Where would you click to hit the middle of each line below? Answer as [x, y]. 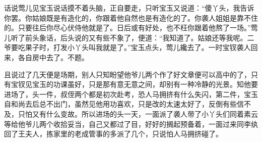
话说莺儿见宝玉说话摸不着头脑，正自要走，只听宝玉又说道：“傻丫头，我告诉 [129, 8]
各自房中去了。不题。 [53, 57]
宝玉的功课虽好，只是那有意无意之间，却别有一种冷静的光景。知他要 [145, 84]
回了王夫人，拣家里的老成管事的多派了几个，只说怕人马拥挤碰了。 [113, 134]
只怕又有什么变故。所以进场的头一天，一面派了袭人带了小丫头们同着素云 [138, 113]
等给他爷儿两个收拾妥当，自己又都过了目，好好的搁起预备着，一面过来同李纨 [131, 124]
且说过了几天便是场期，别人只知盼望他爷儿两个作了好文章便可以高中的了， [127, 74]
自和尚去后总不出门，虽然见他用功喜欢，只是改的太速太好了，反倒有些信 [124, 104]
